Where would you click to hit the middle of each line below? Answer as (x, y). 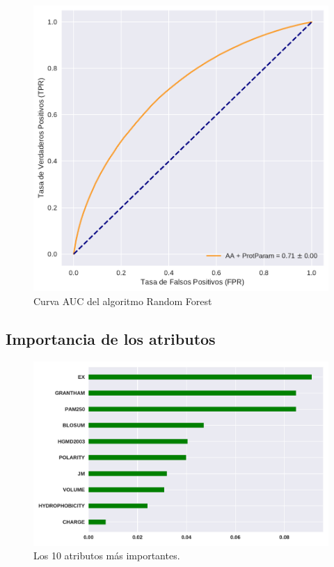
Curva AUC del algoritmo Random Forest (123, 301)
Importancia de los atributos (111, 338)
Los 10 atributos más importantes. (107, 556)
